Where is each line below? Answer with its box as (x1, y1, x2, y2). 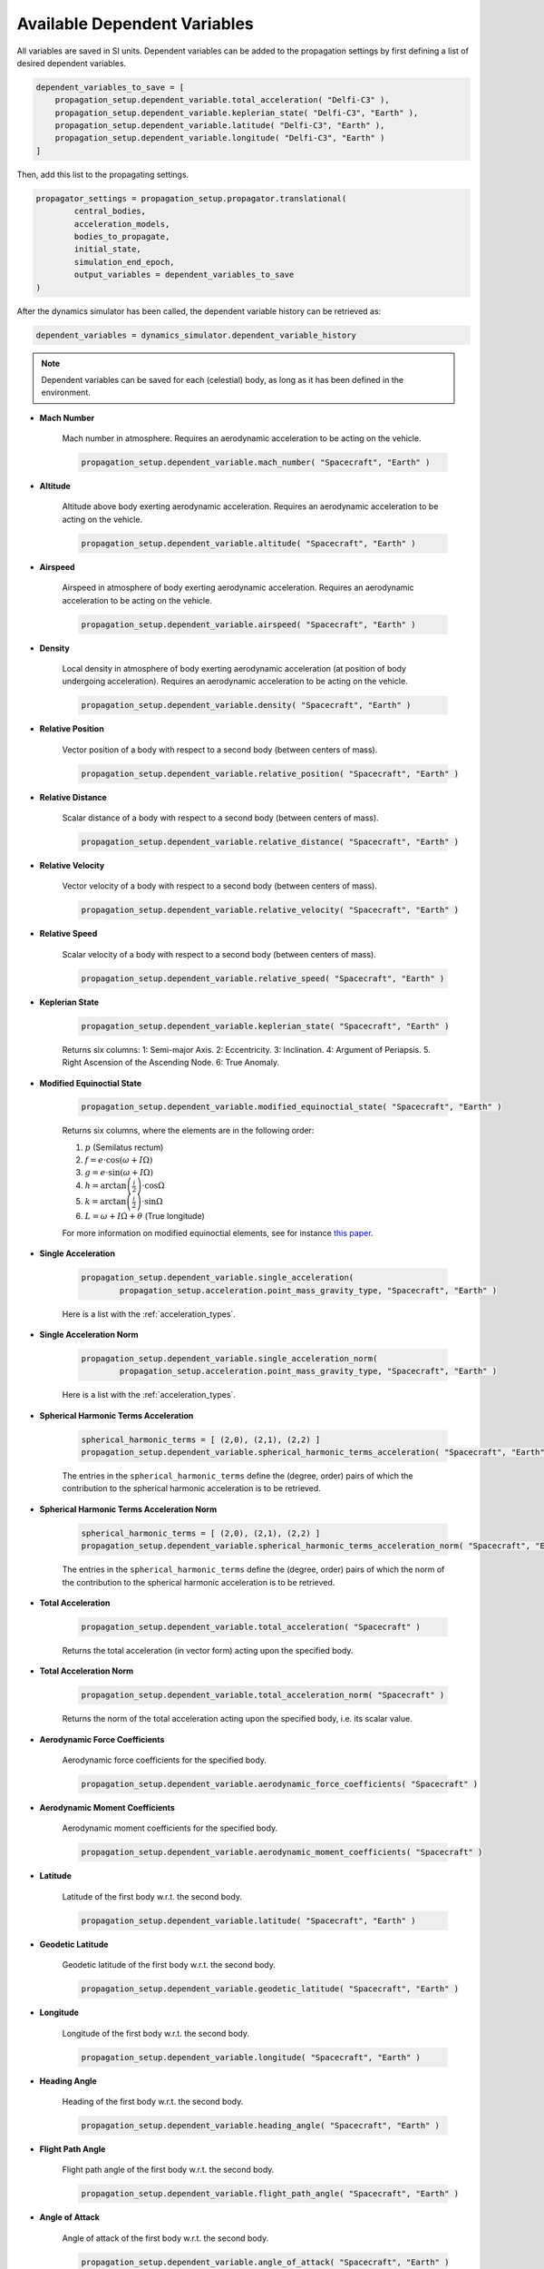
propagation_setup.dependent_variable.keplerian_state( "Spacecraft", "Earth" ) (81, 1021, 450, 1031)
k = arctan (84, 1196, 127, 1207)
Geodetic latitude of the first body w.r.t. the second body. (62, 1960, 277, 1970)
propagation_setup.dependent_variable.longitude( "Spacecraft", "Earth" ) (81, 2052, 422, 2062)
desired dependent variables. (16, 57, 127, 68)
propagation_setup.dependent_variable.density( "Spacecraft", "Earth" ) (81, 700, 412, 711)
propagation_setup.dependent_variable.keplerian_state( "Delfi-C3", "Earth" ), (54, 107, 419, 118)
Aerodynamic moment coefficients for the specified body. (62, 1822, 278, 1833)
